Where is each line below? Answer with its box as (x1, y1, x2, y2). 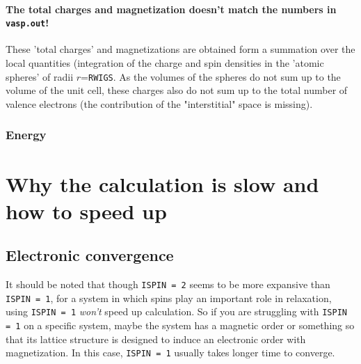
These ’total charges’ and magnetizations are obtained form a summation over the (6, 42, 355, 56)
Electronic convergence (6, 244, 174, 266)
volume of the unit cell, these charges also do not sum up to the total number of (6, 83, 348, 97)
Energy (6, 126, 47, 143)
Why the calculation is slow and (6, 169, 319, 198)
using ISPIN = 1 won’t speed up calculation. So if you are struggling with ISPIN (6, 304, 347, 319)
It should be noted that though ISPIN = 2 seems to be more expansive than (6, 277, 330, 292)
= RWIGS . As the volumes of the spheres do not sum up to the (81, 69, 341, 84)
